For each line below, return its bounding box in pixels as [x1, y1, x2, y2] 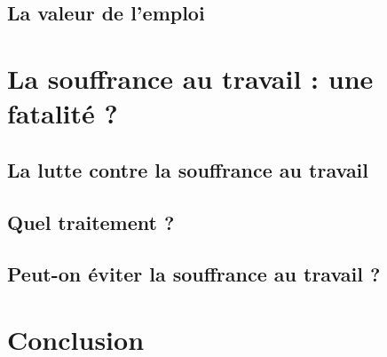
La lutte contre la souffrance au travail [7, 155, 369, 183]
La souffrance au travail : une [7, 59, 374, 96]
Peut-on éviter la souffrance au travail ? [7, 260, 381, 288]
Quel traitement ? [7, 208, 175, 235]
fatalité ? [7, 95, 118, 131]
